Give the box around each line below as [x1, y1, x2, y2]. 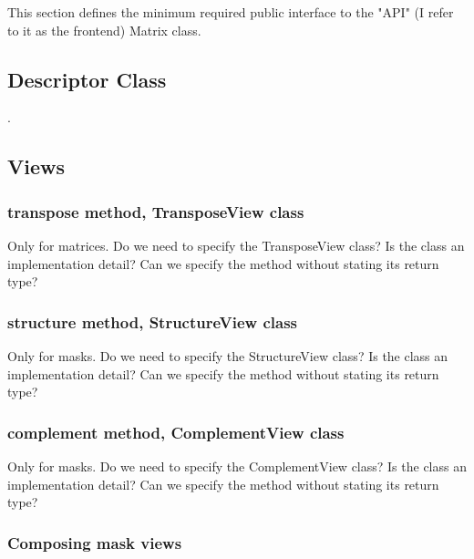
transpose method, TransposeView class [7, 200, 304, 223]
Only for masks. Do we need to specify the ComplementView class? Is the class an [7, 456, 467, 475]
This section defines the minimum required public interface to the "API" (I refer [7, 3, 454, 21]
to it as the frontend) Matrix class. [7, 20, 201, 39]
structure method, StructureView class [7, 310, 298, 333]
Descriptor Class [7, 65, 167, 93]
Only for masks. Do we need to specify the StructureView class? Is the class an [7, 346, 448, 365]
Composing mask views [7, 531, 182, 554]
